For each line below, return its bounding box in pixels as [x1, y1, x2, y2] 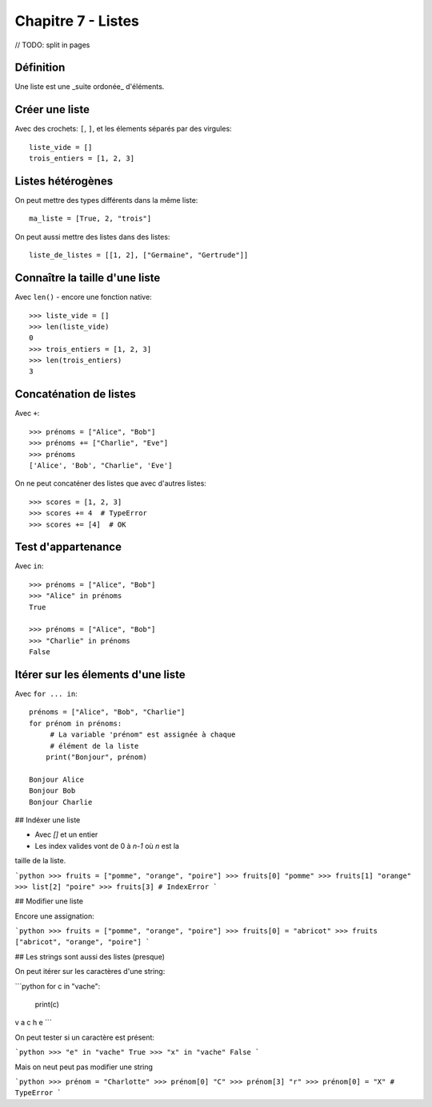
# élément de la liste [50, 741, 139, 750]
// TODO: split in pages [14, 40, 90, 50]
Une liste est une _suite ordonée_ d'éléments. [14, 82, 165, 91]
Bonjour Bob [29, 786, 76, 795]
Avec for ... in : [14, 689, 78, 699]
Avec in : [14, 561, 44, 571]
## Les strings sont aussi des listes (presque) [14, 951, 166, 961]
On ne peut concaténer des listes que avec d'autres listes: [14, 479, 207, 488]
